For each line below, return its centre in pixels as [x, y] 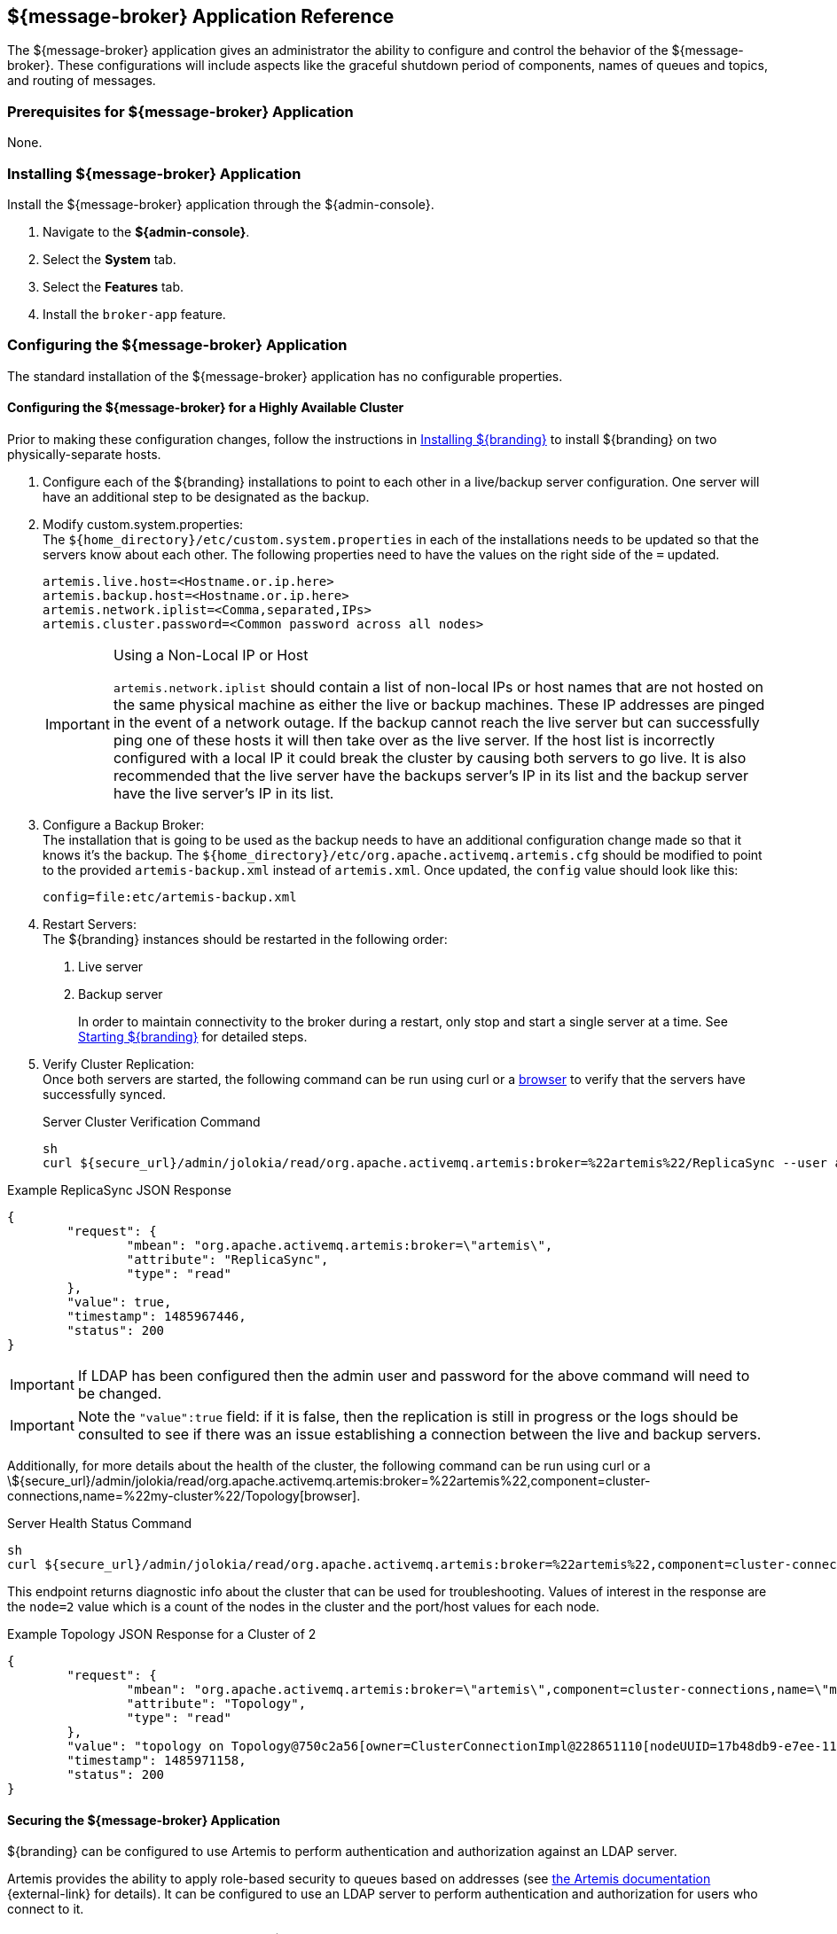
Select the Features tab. [113, 286]
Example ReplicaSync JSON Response [119, 1189]
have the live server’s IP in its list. [223, 793]
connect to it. [46, 1909]
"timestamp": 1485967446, [156, 1316]
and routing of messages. [82, 81]
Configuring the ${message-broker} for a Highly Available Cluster [206, 408]
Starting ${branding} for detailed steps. [193, 1036]
